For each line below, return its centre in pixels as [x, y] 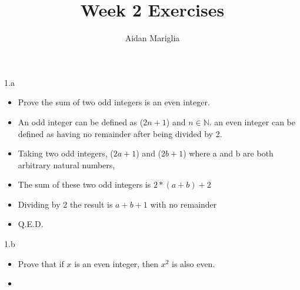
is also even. [194, 263]
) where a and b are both [228, 153]
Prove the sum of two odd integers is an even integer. [114, 102]
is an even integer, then [116, 263]
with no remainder [184, 204]
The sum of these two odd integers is [84, 184]
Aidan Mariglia [152, 38]
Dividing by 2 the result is [65, 204]
